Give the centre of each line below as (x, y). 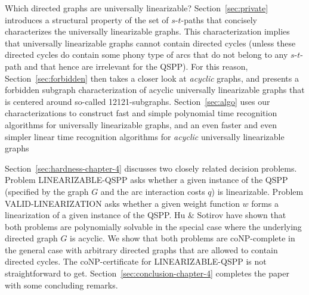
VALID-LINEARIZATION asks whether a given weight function (122, 203)
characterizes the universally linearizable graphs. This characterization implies (147, 31)
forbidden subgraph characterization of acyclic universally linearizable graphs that (155, 90)
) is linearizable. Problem (257, 191)
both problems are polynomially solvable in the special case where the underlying (153, 226)
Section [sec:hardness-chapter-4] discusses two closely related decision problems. (151, 168)
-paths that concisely (219, 19)
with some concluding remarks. (61, 285)
